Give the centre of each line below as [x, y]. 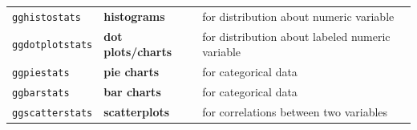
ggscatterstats [53, 113]
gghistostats [47, 17]
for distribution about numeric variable [298, 16]
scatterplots [137, 111]
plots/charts [138, 52]
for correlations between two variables [295, 111]
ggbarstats [41, 93]
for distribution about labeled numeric [296, 36]
